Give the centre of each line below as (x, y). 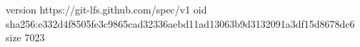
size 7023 (25, 37)
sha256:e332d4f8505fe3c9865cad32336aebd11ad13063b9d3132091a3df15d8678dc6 (180, 23)
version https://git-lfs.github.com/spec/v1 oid (106, 9)
